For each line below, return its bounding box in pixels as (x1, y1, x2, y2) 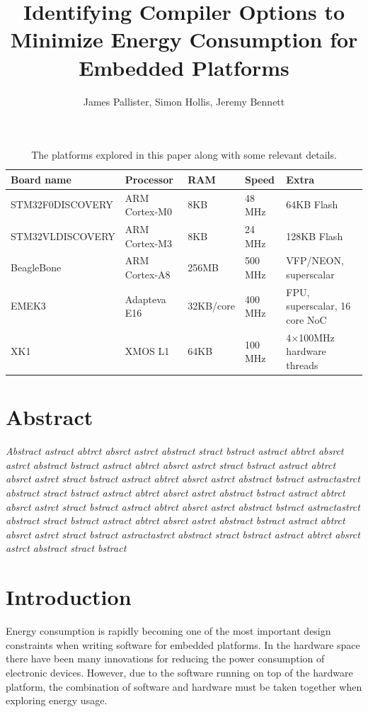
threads (286, 358, 318, 373)
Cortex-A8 (125, 267, 171, 281)
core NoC (286, 312, 327, 327)
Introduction (6, 582, 132, 611)
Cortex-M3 (125, 235, 172, 250)
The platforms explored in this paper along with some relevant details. (31, 147, 337, 162)
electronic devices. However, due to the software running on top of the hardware (6, 665, 353, 679)
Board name (11, 171, 71, 186)
